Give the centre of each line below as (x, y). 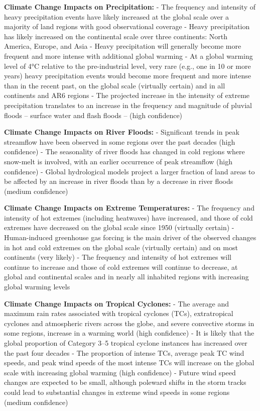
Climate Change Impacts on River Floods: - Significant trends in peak (122, 132)
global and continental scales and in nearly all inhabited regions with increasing (126, 277)
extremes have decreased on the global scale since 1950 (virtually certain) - (119, 227)
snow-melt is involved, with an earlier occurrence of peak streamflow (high (118, 161)
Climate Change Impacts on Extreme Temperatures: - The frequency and (129, 208)
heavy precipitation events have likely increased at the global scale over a (116, 16)
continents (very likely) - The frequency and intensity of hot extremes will (118, 257)
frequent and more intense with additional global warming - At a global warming (128, 56)
